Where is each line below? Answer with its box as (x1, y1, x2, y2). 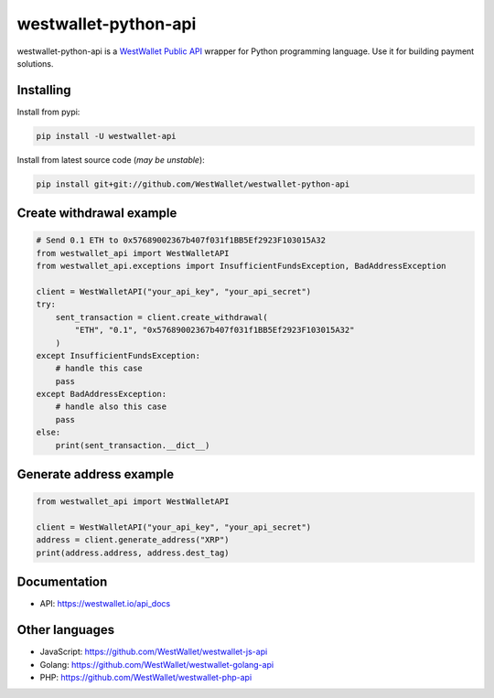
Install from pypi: (16, 106, 81, 117)
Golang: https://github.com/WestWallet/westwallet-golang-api (39, 659, 274, 670)
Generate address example (16, 467, 175, 482)
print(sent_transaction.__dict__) (55, 440, 210, 450)
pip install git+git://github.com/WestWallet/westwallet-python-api (36, 178, 350, 189)
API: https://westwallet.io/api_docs (39, 598, 171, 609)
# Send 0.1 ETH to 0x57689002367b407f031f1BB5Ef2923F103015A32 (36, 235, 327, 246)
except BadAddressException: (36, 389, 167, 400)
